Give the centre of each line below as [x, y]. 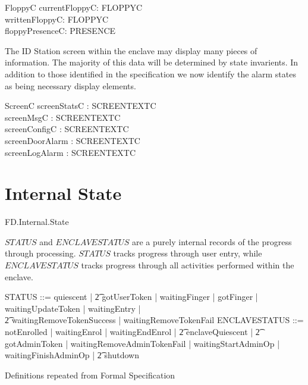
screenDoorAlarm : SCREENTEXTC [73, 140]
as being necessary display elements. [70, 85]
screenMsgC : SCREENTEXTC [63, 117]
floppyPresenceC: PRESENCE [60, 31]
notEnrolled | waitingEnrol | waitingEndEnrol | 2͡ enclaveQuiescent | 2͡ [132, 331]
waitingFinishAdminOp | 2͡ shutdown [72, 355]
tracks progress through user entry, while [188, 253]
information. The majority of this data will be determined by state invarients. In [152, 62]
